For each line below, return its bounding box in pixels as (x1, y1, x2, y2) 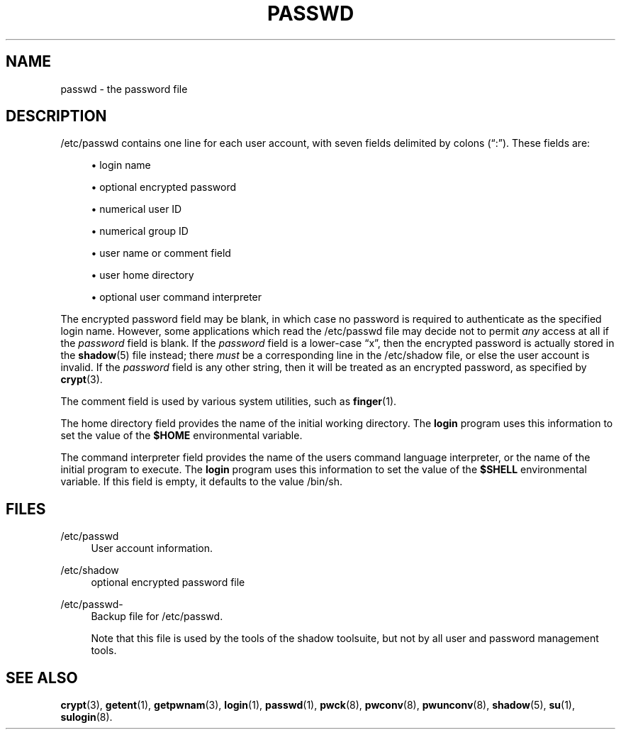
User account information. (91, 542, 213, 555)
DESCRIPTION (6, 107, 107, 126)
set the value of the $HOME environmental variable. (60, 429, 303, 442)
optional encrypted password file (91, 576, 245, 589)
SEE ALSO (6, 668, 78, 687)
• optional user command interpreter (91, 291, 262, 304)
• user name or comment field (91, 247, 231, 260)
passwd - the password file (60, 82, 188, 95)
